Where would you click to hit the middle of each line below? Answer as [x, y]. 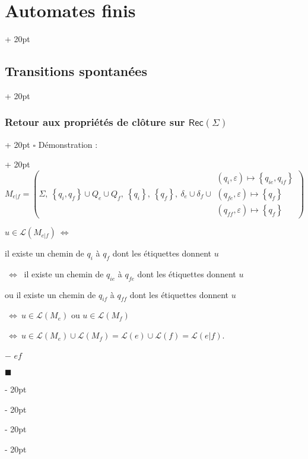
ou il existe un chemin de [50, 294]
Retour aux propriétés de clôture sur [95, 122]
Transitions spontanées [76, 71]
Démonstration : [68, 144]
